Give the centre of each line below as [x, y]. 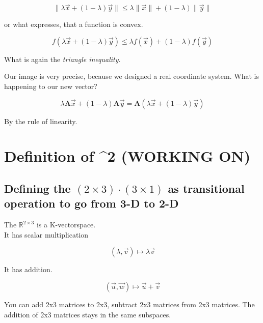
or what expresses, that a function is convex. [74, 24]
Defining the [37, 188]
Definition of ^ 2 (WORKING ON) [127, 156]
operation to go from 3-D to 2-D [91, 203]
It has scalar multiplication [46, 234]
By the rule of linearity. [41, 121]
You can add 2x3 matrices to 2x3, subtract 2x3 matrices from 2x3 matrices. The [129, 304]
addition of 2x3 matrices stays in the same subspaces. [88, 314]
